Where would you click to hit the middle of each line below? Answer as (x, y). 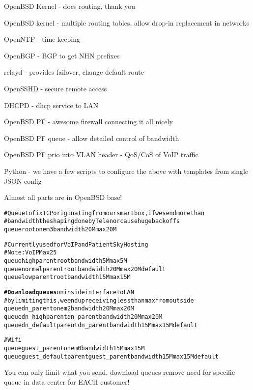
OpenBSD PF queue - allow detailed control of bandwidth (92, 138)
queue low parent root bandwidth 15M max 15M (67, 277)
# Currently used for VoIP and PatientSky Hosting (76, 244)
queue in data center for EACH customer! (67, 381)
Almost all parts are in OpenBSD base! (63, 197)
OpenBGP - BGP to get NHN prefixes (62, 55)
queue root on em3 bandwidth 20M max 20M (60, 230)
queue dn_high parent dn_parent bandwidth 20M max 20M (83, 317)
